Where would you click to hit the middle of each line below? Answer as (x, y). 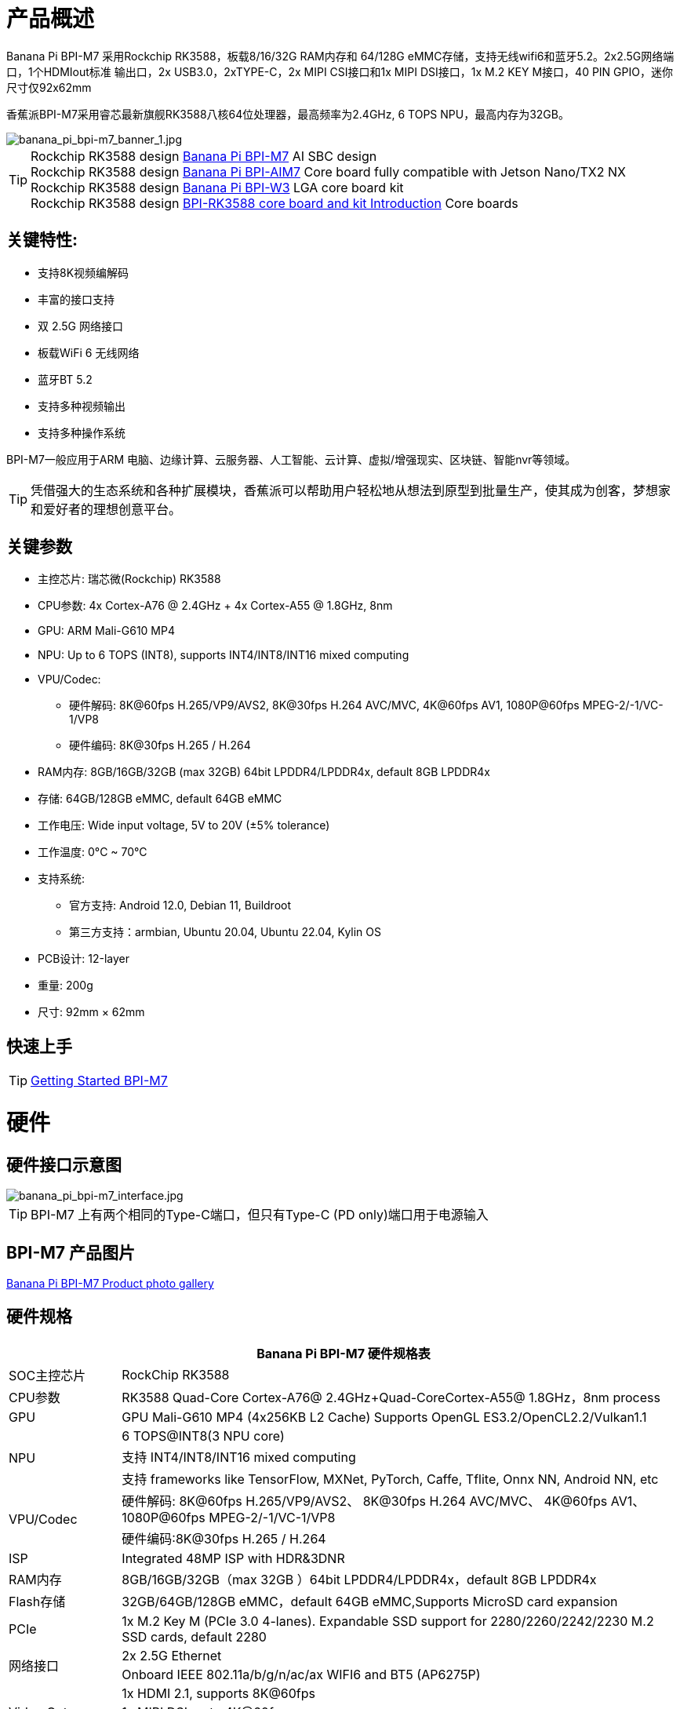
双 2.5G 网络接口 (80, 326)
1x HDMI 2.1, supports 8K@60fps (219, 1693)
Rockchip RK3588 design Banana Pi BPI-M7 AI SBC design (204, 156)
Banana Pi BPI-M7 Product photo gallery (110, 1284)
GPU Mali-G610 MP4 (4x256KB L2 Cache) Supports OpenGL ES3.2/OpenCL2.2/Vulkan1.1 (384, 1417)
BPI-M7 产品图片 (71, 1252)
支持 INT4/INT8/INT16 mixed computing (239, 1457)
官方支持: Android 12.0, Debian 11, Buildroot (180, 906)
